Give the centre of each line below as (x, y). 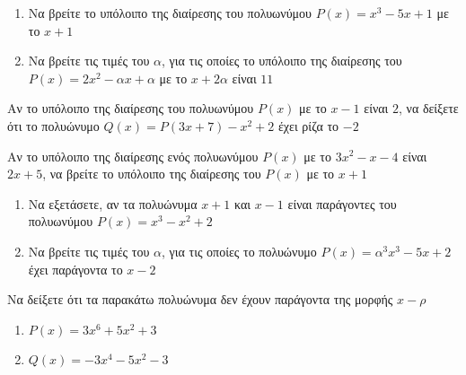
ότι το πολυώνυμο (53, 125)
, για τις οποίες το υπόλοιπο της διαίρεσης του (282, 61)
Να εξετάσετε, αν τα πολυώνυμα (113, 203)
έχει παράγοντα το (75, 269)
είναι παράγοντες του (342, 203)
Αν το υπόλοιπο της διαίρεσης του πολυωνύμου (131, 108)
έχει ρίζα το (308, 125)
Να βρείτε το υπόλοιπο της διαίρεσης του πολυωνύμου (170, 13)
